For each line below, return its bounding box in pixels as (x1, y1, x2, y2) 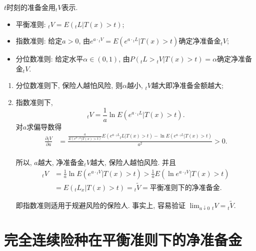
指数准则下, (15, 96, 53, 107)
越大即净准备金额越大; (151, 80, 223, 90)
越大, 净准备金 (37, 156, 84, 167)
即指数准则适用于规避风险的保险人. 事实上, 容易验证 (15, 200, 185, 210)
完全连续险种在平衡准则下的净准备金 (4, 229, 242, 249)
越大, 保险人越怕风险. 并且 (90, 156, 176, 167)
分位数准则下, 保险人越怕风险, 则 (15, 80, 122, 90)
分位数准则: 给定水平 (15, 53, 83, 64)
